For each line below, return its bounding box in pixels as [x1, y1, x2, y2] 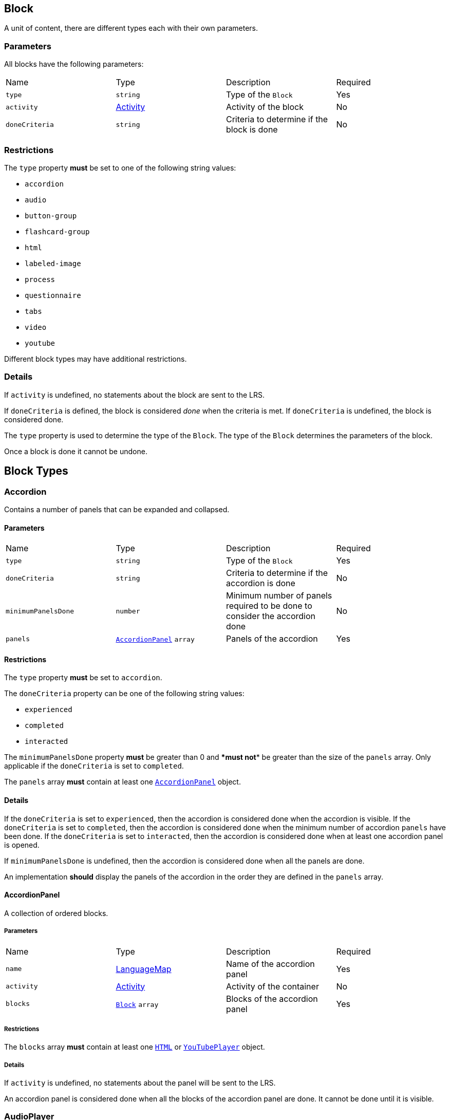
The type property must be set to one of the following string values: [4, 163, 236, 172]
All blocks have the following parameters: [4, 60, 144, 69]
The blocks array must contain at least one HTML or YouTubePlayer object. [4, 1042, 265, 1052]
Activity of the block [226, 102, 304, 113]
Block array [116, 1000, 159, 1009]
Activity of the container [226, 981, 319, 992]
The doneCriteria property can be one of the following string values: [4, 689, 245, 698]
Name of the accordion [226, 958, 315, 969]
